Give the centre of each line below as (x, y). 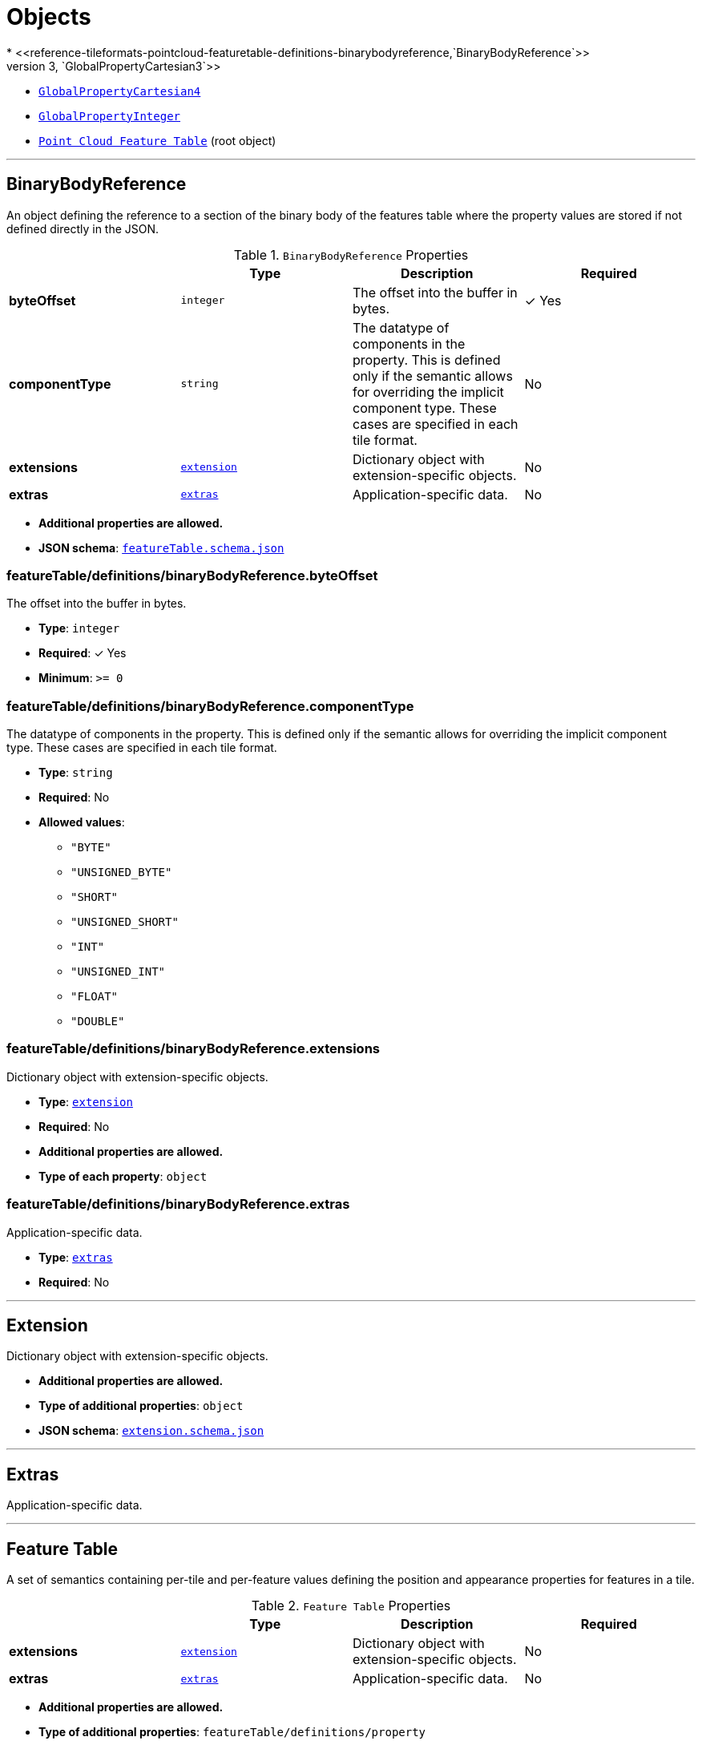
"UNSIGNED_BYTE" (121, 872)
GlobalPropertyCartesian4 (120, 91)
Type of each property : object (123, 1176)
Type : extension (86, 1101)
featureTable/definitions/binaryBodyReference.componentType (210, 706)
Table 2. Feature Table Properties (351, 1606)
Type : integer (79, 628)
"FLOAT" (95, 997)
